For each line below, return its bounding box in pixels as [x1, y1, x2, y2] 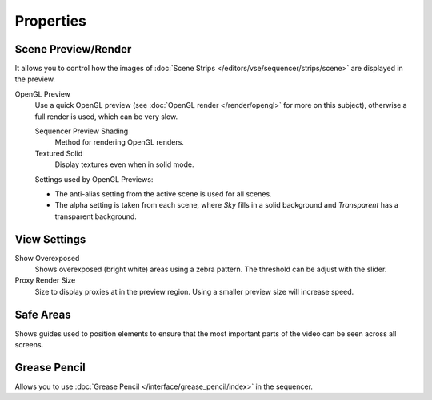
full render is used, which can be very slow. [34, 112, 178, 121]
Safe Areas [14, 307, 71, 321]
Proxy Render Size [14, 275, 76, 285]
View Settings [14, 232, 86, 246]
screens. [14, 340, 44, 350]
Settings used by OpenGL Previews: [34, 174, 154, 184]
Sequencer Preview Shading [34, 126, 129, 136]
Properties [14, 12, 87, 30]
